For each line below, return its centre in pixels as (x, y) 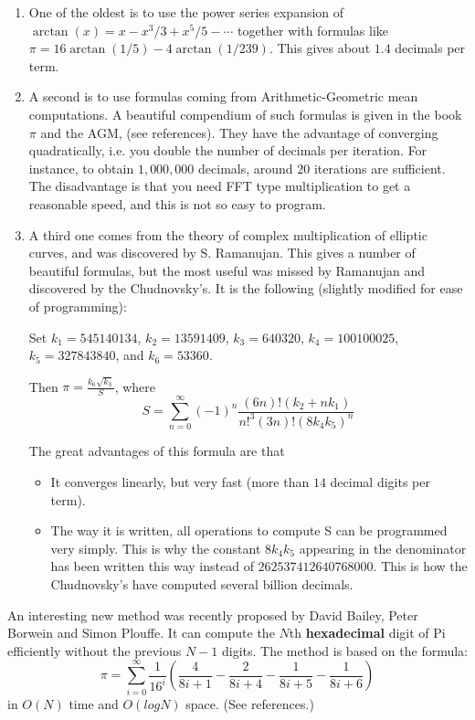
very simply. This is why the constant (156, 548)
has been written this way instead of (152, 566)
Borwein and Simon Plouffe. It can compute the (141, 633)
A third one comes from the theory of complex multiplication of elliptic (228, 234)
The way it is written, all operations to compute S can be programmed (249, 530)
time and (94, 703)
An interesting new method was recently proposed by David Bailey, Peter (213, 614)
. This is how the (420, 566)
